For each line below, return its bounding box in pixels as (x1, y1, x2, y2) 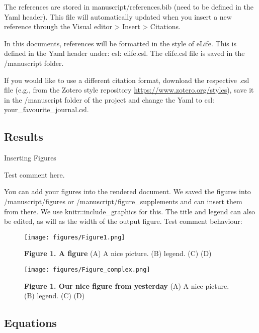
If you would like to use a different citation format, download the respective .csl (4, 74, 249, 85)
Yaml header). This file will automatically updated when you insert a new (4, 11, 232, 22)
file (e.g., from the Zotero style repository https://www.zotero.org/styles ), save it (4, 85, 254, 95)
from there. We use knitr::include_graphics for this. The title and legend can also (4, 206, 255, 216)
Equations (4, 315, 57, 330)
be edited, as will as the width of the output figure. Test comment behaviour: (4, 216, 242, 226)
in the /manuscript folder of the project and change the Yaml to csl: (4, 94, 214, 105)
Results (4, 129, 43, 144)
